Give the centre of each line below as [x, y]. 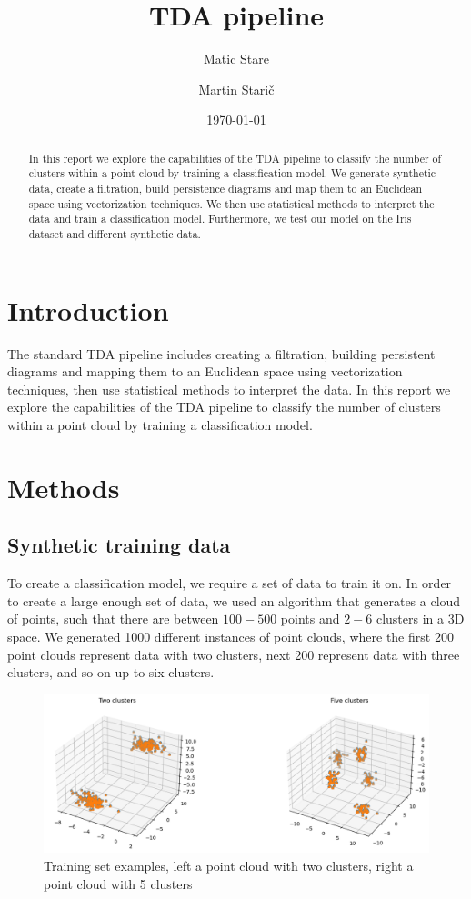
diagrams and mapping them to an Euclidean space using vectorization [205, 371]
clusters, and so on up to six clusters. [111, 672]
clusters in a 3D [420, 619]
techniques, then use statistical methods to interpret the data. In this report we [229, 389]
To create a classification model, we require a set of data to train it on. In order [230, 583]
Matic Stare [236, 59]
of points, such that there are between [113, 619]
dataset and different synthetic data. [115, 233]
